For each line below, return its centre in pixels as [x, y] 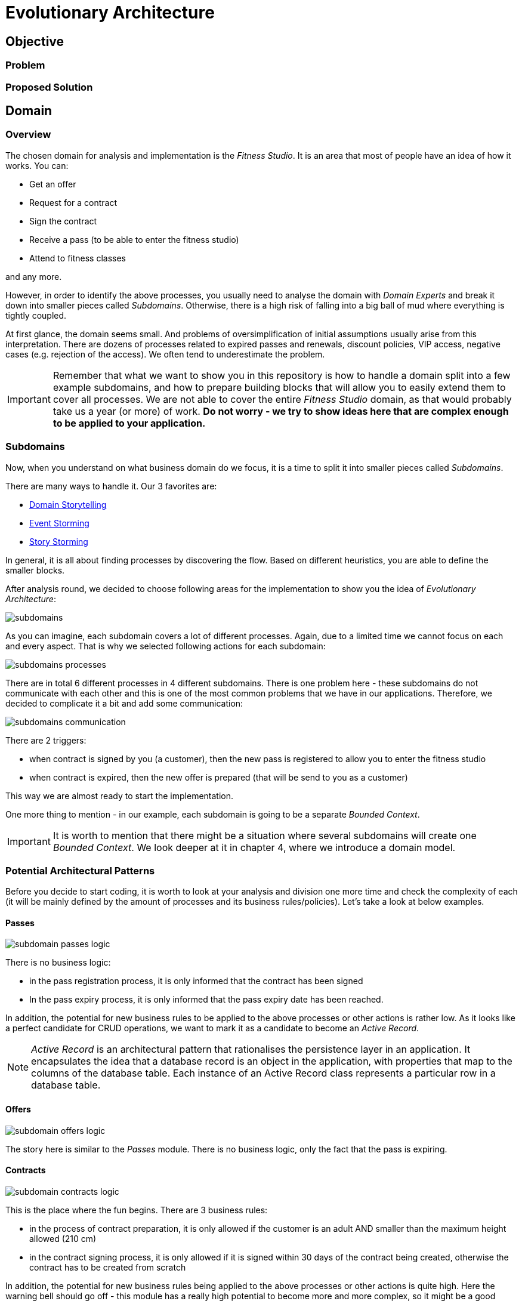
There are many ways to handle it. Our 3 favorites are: [111, 486]
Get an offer [53, 184]
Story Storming [59, 541]
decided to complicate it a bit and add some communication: [124, 703]
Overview [28, 135]
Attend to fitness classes [78, 258]
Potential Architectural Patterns [80, 870]
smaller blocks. [35, 570]
